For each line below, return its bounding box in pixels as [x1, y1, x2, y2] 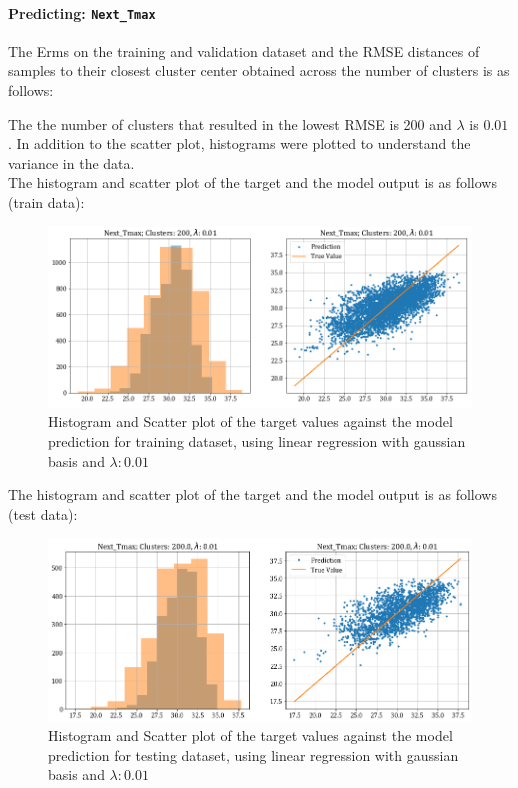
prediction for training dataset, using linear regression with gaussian [48, 430, 466, 451]
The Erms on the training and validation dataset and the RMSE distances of [8, 40, 480, 61]
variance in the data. [8, 152, 135, 173]
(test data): [8, 503, 78, 524]
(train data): [8, 192, 85, 213]
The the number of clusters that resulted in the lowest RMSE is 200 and [8, 113, 452, 134]
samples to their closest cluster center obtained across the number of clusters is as [8, 60, 510, 81]
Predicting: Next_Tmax [8, 2, 156, 23]
